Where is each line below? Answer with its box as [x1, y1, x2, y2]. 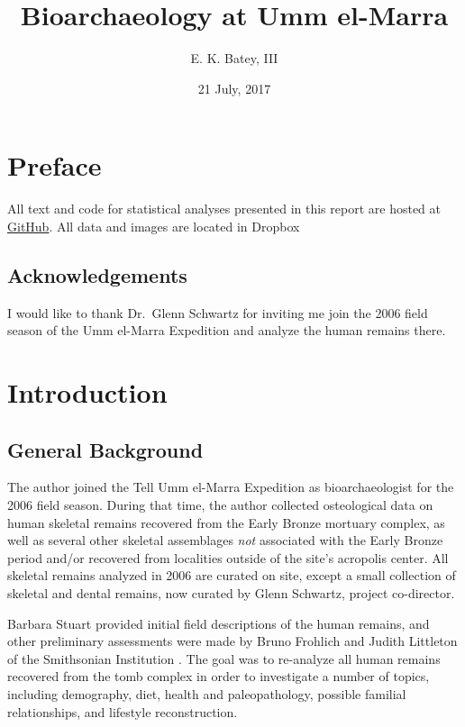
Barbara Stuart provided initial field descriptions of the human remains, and [7, 613, 430, 632]
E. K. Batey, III [190, 49, 278, 68]
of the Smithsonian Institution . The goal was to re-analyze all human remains [7, 649, 441, 668]
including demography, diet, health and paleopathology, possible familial [7, 684, 406, 703]
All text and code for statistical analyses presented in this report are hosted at [7, 199, 441, 218]
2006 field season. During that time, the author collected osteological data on [7, 495, 433, 513]
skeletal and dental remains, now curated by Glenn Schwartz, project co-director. [7, 583, 455, 602]
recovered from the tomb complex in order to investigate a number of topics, [7, 667, 430, 686]
